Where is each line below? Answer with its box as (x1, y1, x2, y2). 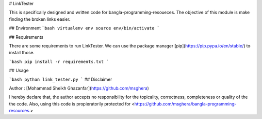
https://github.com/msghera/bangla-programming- (134, 101, 237, 106)
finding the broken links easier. (9, 16, 70, 22)
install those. (9, 50, 35, 56)
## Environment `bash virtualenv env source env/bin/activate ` (9, 25, 160, 31)
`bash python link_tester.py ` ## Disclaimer (9, 76, 113, 82)
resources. (9, 108, 31, 114)
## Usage (9, 68, 29, 74)
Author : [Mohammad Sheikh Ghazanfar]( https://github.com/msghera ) (9, 85, 149, 91)
